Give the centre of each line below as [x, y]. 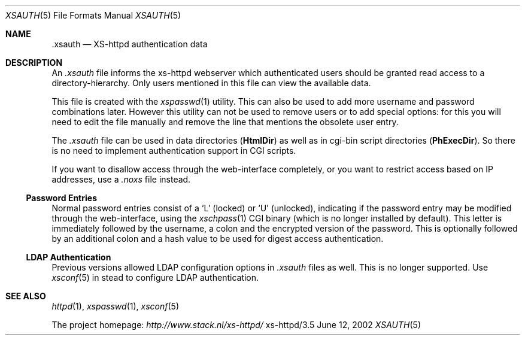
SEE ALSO [26, 296]
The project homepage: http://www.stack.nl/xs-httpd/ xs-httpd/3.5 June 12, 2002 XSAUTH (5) [236, 325]
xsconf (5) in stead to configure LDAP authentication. [155, 277]
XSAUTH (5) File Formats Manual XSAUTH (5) [93, 15]
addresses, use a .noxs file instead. [121, 179]
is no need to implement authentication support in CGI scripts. [174, 151]
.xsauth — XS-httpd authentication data [130, 44]
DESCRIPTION [34, 63]
